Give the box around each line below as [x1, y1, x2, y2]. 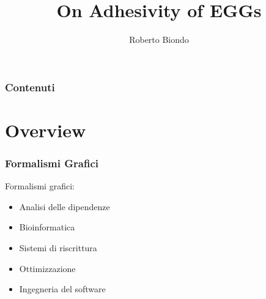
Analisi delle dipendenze [19, 200, 110, 213]
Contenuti [5, 79, 55, 94]
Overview [5, 117, 86, 142]
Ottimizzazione [19, 262, 76, 274]
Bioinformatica [19, 221, 75, 233]
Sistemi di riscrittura [19, 241, 97, 254]
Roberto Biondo [129, 33, 189, 46]
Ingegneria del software [19, 282, 106, 295]
